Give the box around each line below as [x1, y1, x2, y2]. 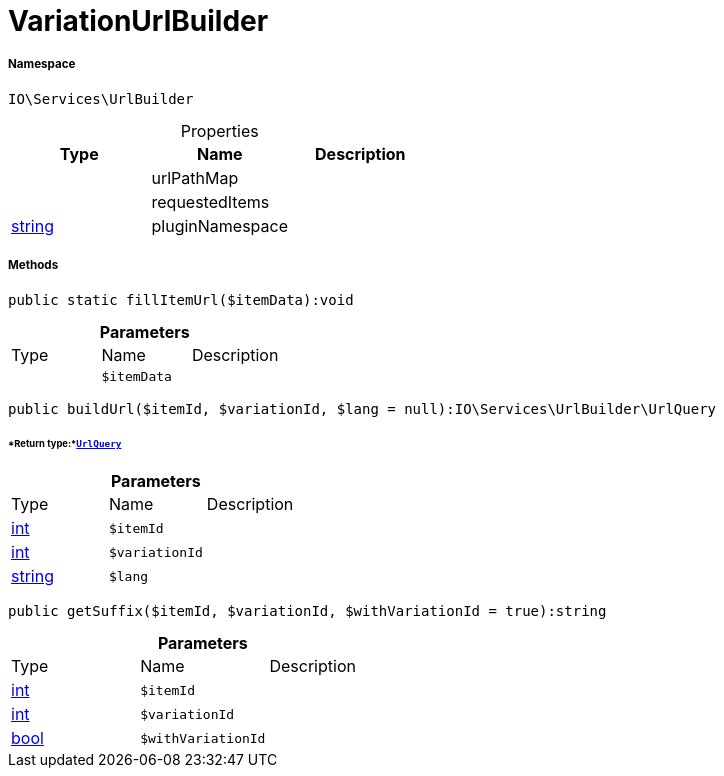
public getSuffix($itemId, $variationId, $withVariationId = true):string [8, 603, 607, 620]
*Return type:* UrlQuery [8, 438, 122, 450]
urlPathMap [151, 167, 239, 188]
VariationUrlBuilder [8, 4, 269, 38]
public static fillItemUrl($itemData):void [8, 291, 354, 308]
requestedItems [151, 191, 270, 212]
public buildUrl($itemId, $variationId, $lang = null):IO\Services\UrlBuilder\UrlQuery [8, 400, 717, 417]
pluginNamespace [151, 215, 289, 236]
